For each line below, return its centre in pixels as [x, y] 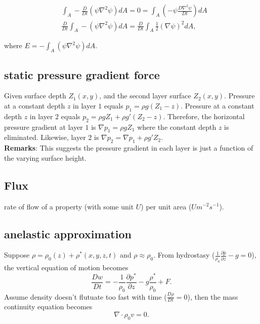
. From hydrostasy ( [184, 255]
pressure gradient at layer [44, 127]
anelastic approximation [68, 233]
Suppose [17, 255]
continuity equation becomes [48, 307]
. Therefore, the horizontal [204, 116]
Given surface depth [35, 96]
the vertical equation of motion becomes [66, 267]
